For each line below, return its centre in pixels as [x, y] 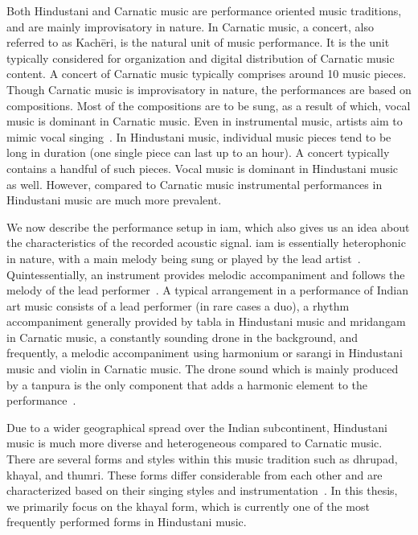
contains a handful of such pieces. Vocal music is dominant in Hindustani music [203, 168]
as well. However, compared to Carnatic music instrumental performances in [195, 184]
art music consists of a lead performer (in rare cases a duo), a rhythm [178, 305]
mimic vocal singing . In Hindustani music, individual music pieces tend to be [199, 136]
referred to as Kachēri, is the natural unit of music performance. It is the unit [198, 42]
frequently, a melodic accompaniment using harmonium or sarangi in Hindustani [205, 353]
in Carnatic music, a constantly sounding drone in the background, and [182, 337]
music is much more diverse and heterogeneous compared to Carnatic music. [195, 443]
